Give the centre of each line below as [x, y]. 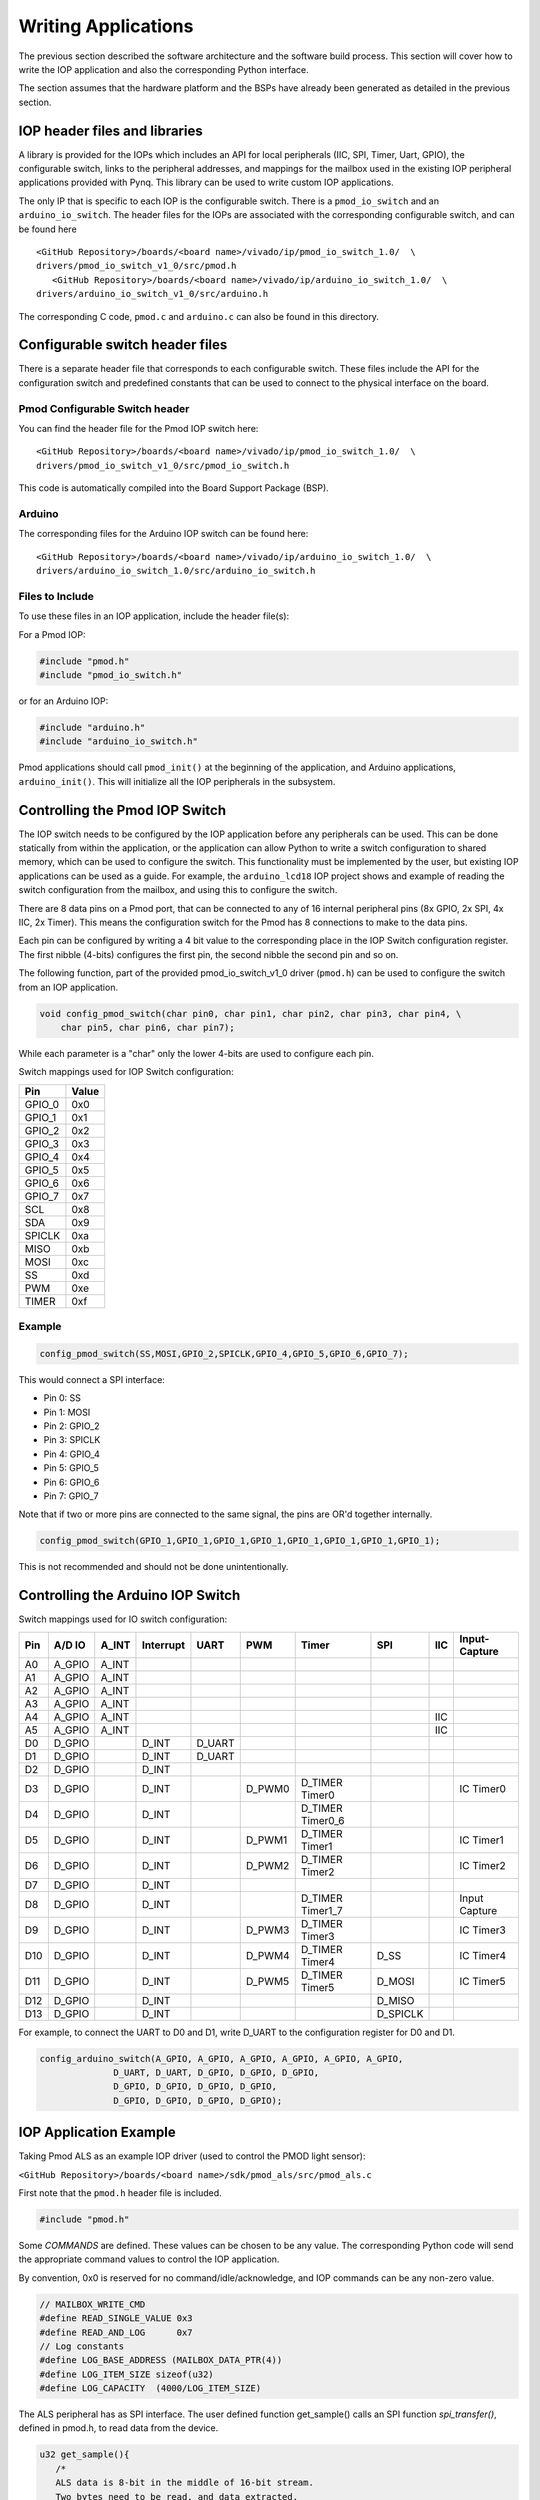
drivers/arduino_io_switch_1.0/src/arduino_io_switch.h [176, 571]
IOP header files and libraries [111, 130]
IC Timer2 [482, 1865]
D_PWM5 [267, 1981]
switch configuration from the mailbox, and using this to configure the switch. [178, 890]
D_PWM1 [266, 1840]
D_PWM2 [267, 1865]
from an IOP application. [68, 987]
